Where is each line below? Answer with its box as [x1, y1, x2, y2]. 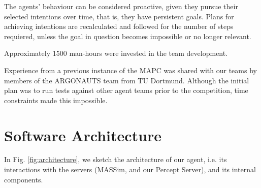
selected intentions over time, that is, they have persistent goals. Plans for [4, 11, 234, 21]
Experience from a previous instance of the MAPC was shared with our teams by [4, 65, 257, 75]
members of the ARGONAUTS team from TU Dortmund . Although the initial [4, 75, 249, 85]
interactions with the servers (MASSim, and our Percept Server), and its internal [4, 164, 256, 175]
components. [4, 174, 43, 184]
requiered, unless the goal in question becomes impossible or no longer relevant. [4, 30, 251, 41]
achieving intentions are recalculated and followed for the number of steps [4, 21, 234, 32]
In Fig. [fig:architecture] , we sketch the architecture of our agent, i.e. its [4, 154, 227, 165]
